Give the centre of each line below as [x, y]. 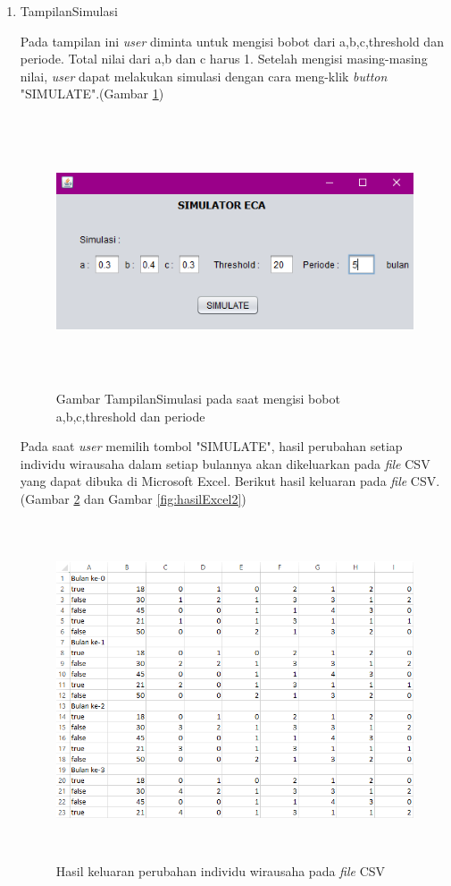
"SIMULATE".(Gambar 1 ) [92, 94]
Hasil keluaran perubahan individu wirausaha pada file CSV [221, 871]
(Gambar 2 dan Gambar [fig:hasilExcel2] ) [133, 498]
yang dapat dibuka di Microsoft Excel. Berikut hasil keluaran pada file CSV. [230, 481]
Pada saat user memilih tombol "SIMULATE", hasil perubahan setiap [211, 446]
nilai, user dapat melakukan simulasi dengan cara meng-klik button [204, 76]
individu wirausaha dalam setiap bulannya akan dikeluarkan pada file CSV [225, 463]
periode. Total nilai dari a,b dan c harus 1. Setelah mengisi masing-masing [224, 59]
